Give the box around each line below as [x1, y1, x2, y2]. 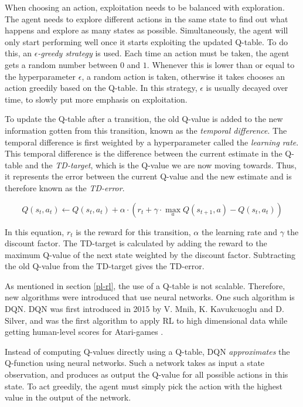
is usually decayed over [206, 82, 288, 94]
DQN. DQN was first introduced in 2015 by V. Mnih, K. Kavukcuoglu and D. [5, 303, 284, 315]
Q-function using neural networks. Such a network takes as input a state [5, 357, 265, 369]
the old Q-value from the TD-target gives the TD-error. [5, 260, 205, 272]
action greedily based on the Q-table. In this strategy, [5, 82, 198, 94]
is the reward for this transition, [76, 225, 191, 238]
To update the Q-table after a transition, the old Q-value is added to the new [5, 113, 283, 125]
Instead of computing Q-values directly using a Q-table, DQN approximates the [5, 345, 290, 357]
